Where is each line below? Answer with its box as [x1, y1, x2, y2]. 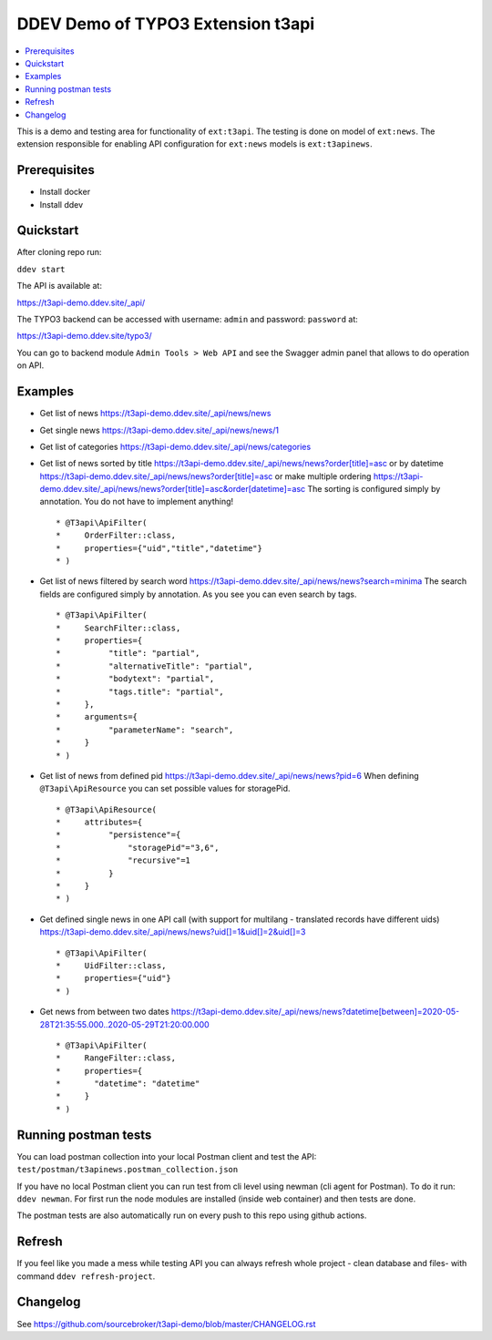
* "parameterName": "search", [56, 724, 234, 735]
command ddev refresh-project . [16, 1271, 156, 1282]
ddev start [16, 264, 66, 274]
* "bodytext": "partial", [56, 674, 215, 684]
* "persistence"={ [56, 830, 181, 840]
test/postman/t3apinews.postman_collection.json [16, 1164, 239, 1175]
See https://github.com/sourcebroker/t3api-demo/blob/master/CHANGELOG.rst [16, 1318, 316, 1329]
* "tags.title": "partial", [56, 686, 225, 697]
